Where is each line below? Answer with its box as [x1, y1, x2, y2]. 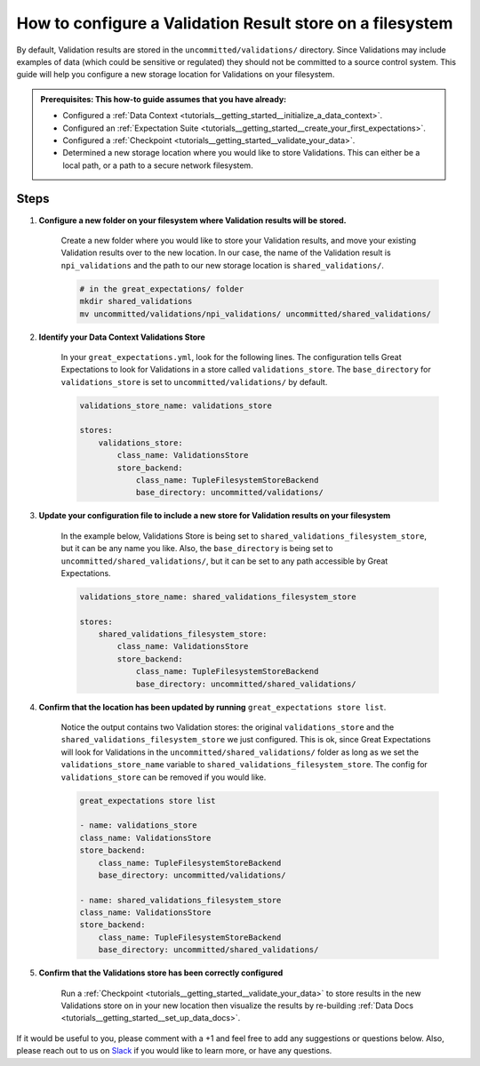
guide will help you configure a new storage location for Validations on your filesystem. [16, 69, 335, 80]
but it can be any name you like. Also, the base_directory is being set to [60, 543, 333, 554]
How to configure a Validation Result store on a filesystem [16, 13, 453, 33]
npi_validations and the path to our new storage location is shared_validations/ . [60, 260, 384, 270]
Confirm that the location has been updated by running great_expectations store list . [38, 701, 387, 712]
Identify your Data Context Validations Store [38, 332, 206, 342]
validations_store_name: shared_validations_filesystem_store [79, 591, 356, 602]
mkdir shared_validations [79, 296, 193, 307]
